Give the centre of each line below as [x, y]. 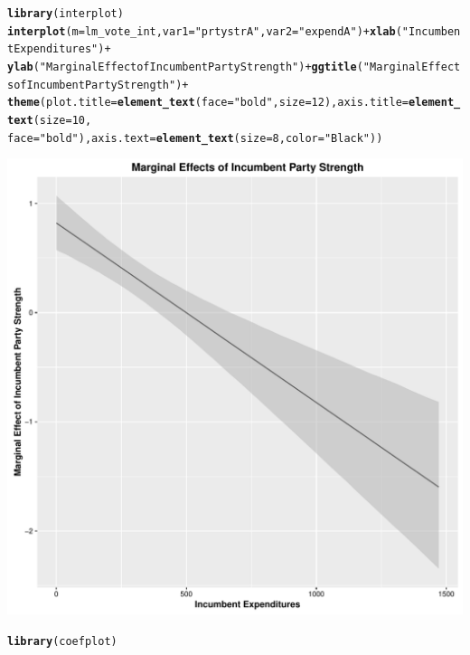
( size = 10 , [62, 120]
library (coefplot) [62, 641]
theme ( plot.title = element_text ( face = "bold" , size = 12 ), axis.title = [208, 103]
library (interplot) [66, 14]
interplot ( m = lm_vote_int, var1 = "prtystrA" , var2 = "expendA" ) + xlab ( [205, 31]
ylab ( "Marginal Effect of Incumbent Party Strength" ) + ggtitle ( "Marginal [215, 66]
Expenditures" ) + [62, 49]
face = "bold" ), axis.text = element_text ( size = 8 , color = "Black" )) [195, 138]
